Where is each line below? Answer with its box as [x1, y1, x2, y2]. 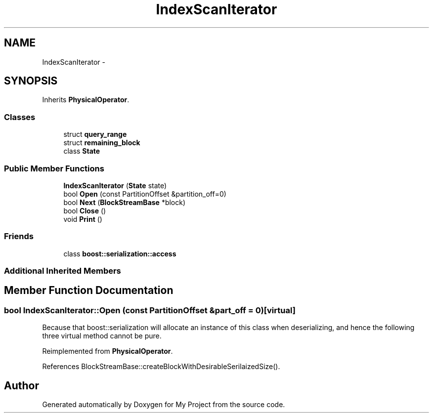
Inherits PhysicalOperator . [42, 95, 130, 104]
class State [63, 147, 100, 156]
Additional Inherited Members [4, 266, 121, 276]
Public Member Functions [4, 163, 104, 173]
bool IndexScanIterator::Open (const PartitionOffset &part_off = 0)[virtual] [4, 305, 296, 315]
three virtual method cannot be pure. [42, 332, 162, 340]
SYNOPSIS [4, 75, 58, 87]
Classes [4, 112, 36, 122]
